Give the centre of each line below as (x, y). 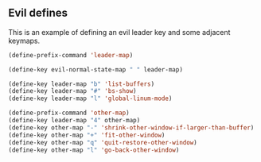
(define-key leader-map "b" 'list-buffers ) (82, 84)
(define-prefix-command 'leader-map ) (71, 55)
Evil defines (38, 13)
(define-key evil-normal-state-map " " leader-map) (95, 69)
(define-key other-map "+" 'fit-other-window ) (87, 135)
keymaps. (24, 40)
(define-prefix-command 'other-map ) (69, 113)
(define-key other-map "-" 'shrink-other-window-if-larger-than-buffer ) (131, 127)
